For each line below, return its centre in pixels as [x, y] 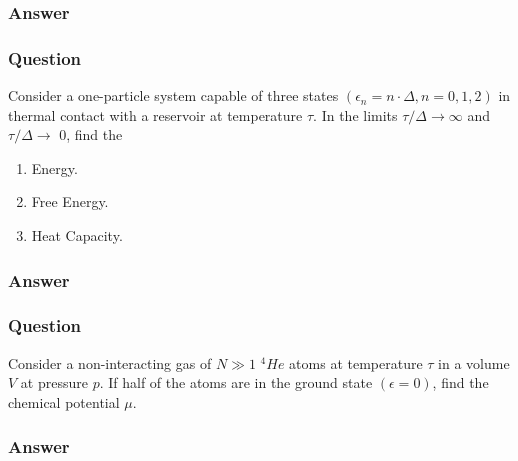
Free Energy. [70, 201]
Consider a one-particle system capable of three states [173, 95]
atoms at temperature [356, 362]
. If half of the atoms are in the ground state [236, 382]
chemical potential [64, 401]
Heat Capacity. [77, 235]
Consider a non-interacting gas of [110, 362]
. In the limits [355, 114]
